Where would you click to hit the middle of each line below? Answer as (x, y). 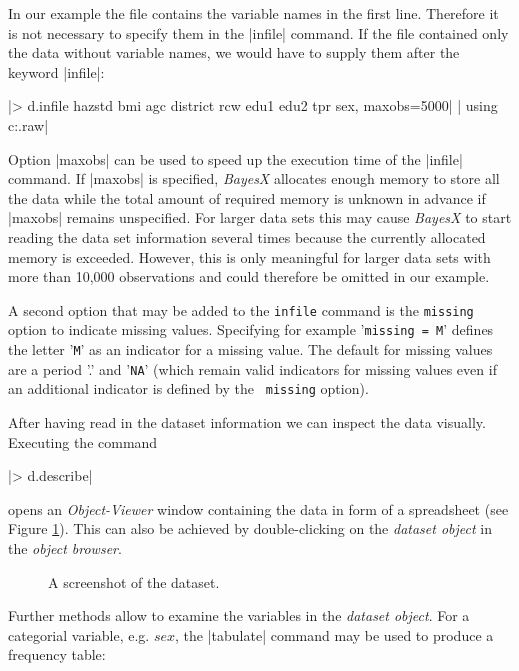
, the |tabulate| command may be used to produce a (334, 634)
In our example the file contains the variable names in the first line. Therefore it (253, 13)
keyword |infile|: (56, 71)
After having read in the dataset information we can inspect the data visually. (247, 422)
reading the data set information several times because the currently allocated (247, 236)
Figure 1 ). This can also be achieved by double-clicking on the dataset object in (250, 528)
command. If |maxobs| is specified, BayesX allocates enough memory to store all (254, 178)
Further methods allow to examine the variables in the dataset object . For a (239, 615)
